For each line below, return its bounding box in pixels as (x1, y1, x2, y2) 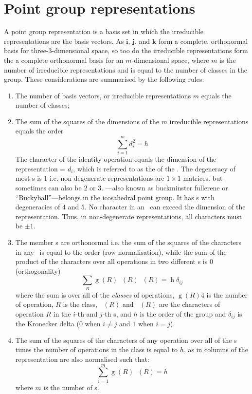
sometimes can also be (15, 182, 82, 192)
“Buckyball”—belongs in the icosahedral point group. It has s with (15, 192, 215, 202)
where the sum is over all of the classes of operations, (15, 289, 175, 300)
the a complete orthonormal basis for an (4, 55, 124, 65)
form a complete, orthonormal (158, 36, 248, 46)
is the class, (63, 299, 97, 309)
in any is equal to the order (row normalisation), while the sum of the (15, 246, 227, 257)
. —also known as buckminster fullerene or (101, 182, 228, 192)
